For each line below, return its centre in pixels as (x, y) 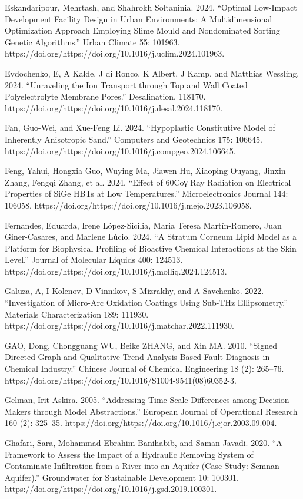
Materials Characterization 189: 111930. (77, 314)
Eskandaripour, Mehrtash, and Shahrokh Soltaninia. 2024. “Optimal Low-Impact (151, 7)
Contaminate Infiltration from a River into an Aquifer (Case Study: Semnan (142, 466)
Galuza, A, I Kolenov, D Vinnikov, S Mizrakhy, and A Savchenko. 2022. (134, 291)
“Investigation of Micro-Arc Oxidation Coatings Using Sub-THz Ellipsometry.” (146, 303)
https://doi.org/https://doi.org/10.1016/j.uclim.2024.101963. (115, 53)
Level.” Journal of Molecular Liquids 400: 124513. (94, 260)
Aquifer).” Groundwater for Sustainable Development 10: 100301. (122, 477)
